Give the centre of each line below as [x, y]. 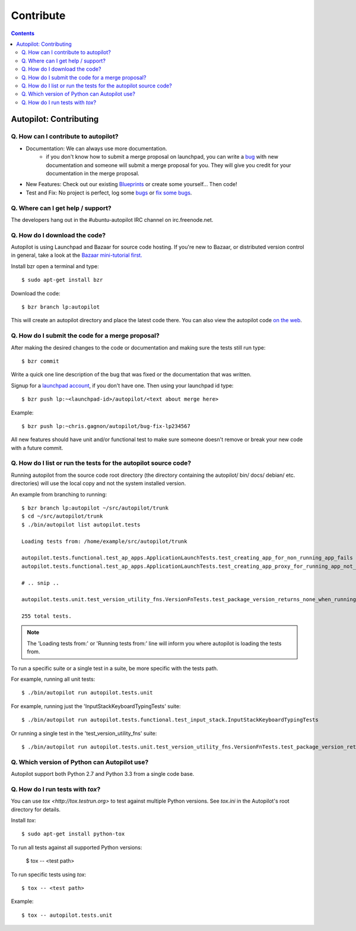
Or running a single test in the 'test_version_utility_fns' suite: [84, 733]
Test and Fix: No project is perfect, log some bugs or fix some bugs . [109, 193]
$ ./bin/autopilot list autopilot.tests [81, 524]
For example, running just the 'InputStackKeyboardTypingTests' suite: [96, 706]
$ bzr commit [40, 361]
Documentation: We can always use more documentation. [96, 148]
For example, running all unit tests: [53, 679]
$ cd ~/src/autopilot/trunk [62, 516]
